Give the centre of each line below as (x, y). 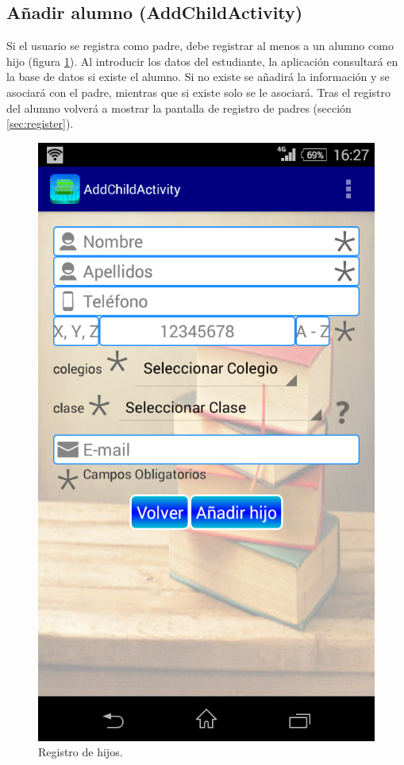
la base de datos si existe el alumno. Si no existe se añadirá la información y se (198, 77)
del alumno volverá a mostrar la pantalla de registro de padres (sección (179, 108)
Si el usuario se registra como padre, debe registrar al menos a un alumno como (200, 46)
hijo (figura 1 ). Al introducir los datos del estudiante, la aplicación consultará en (202, 61)
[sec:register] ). (40, 123)
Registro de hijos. (81, 752)
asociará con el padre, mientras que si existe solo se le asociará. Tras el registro (198, 92)
